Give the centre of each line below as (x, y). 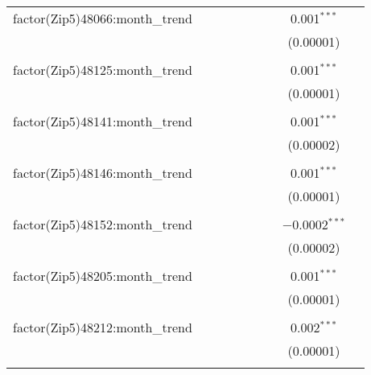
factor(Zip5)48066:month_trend (103, 18)
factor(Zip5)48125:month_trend (103, 70)
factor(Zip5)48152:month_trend (103, 224)
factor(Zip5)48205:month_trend (103, 276)
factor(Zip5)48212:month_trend (103, 327)
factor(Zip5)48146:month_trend (103, 173)
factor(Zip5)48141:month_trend (103, 121)
